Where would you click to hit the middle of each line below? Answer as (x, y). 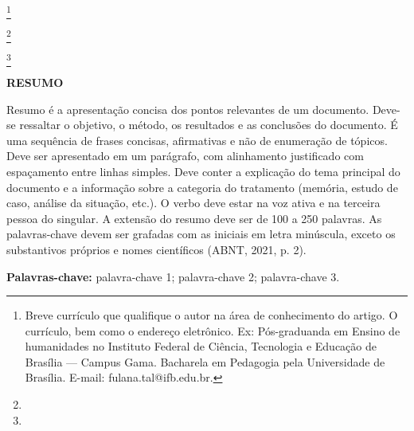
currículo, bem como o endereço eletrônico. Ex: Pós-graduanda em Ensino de (213, 330)
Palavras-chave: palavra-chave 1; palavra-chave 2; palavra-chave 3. (173, 276)
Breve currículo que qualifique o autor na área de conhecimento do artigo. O (211, 315)
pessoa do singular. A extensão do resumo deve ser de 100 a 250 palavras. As (194, 218)
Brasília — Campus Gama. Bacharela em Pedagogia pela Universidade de (205, 361)
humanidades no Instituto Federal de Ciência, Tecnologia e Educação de (201, 346)
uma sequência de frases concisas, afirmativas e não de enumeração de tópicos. (197, 140)
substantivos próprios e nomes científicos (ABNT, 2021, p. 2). (156, 249)
